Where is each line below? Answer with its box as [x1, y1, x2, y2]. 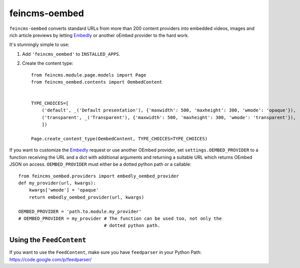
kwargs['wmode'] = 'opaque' [28, 187, 99, 193]
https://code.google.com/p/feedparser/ [9, 256, 92, 262]
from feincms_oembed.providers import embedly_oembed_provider [18, 173, 179, 179]
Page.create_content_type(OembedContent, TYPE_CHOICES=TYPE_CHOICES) [31, 136, 208, 142]
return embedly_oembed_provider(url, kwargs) [28, 194, 145, 200]
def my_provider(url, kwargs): [18, 180, 96, 186]
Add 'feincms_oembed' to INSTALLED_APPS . [22, 51, 120, 57]
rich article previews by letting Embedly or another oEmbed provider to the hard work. [9, 32, 189, 38]
